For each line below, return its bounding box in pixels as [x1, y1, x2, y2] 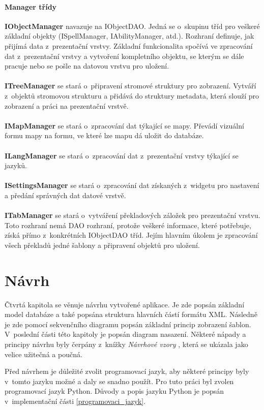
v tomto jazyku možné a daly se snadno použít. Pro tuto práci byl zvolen [5, 375, 234, 386]
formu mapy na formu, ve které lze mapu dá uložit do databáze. [5, 130, 204, 141]
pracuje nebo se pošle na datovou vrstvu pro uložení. [5, 60, 169, 71]
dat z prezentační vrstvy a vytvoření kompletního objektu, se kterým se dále [5, 50, 244, 61]
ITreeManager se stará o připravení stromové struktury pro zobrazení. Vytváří [5, 80, 256, 91]
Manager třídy [5, 1, 57, 12]
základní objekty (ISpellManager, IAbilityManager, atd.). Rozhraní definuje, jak [5, 30, 254, 41]
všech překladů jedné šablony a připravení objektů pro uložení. [5, 239, 200, 250]
